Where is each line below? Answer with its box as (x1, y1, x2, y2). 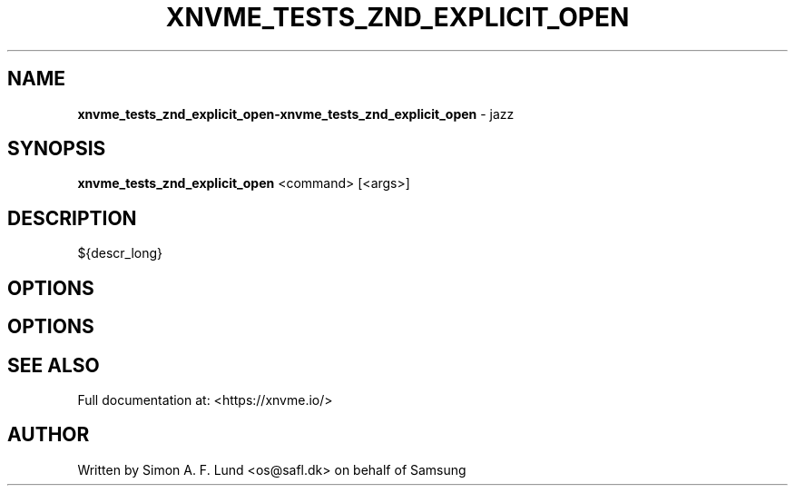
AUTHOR (7, 423, 90, 447)
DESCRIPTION (7, 206, 137, 230)
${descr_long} (77, 245, 163, 261)
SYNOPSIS (7, 137, 106, 161)
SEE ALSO (7, 353, 100, 377)
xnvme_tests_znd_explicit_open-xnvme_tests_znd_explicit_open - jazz (77, 105, 515, 122)
